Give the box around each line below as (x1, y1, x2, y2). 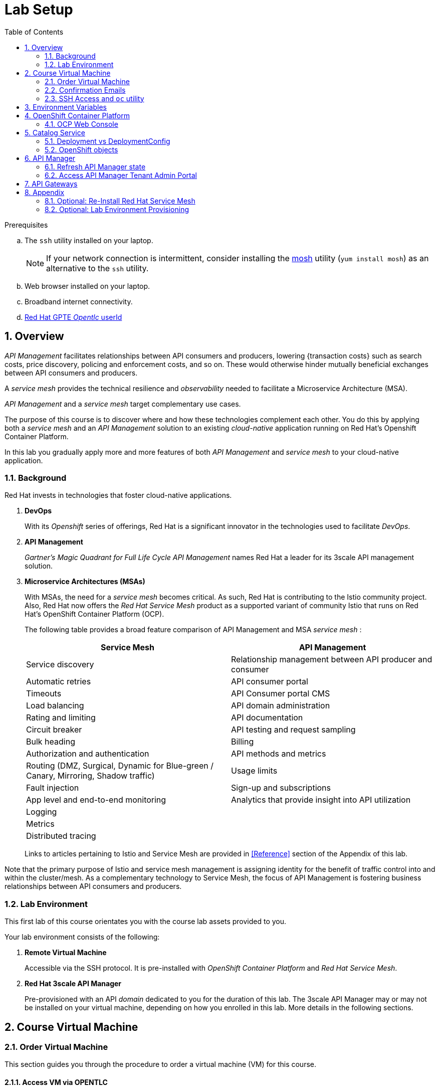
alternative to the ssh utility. (46, 263, 149, 273)
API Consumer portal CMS (231, 688, 330, 699)
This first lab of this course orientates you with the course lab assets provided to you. (5, 917, 287, 926)
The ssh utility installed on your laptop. (25, 236, 153, 245)
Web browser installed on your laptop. (25, 281, 150, 290)
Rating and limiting (26, 712, 96, 723)
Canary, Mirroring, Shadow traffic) (26, 771, 155, 781)
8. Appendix (25, 188, 65, 197)
